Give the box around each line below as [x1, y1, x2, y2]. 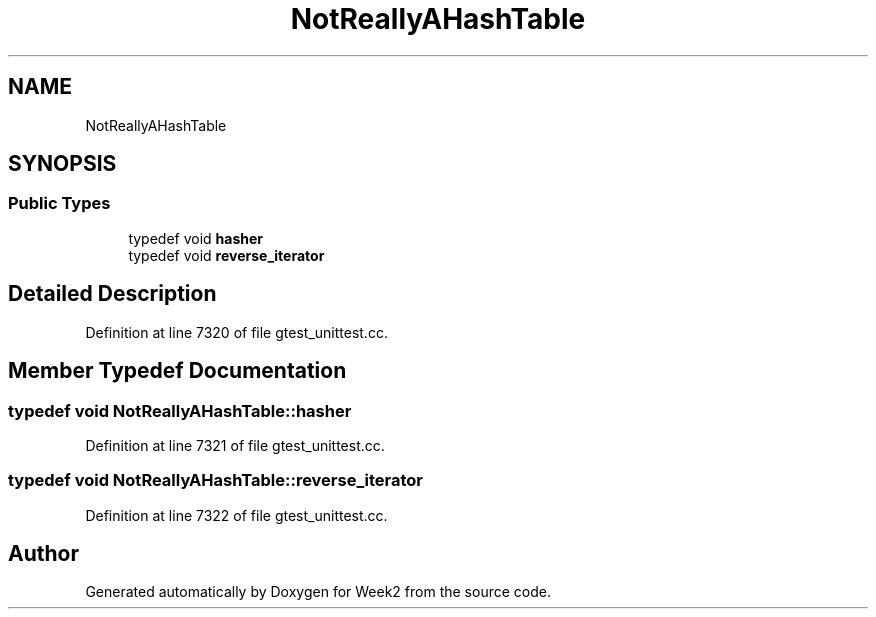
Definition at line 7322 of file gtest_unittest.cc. [85, 506, 388, 524]
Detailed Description [8, 281, 217, 307]
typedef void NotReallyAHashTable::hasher [8, 400, 352, 421]
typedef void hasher [128, 229, 264, 247]
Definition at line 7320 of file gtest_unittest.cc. [85, 323, 388, 341]
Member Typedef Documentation [8, 358, 347, 384]
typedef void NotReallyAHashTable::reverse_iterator [8, 470, 423, 491]
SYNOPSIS [8, 151, 117, 177]
